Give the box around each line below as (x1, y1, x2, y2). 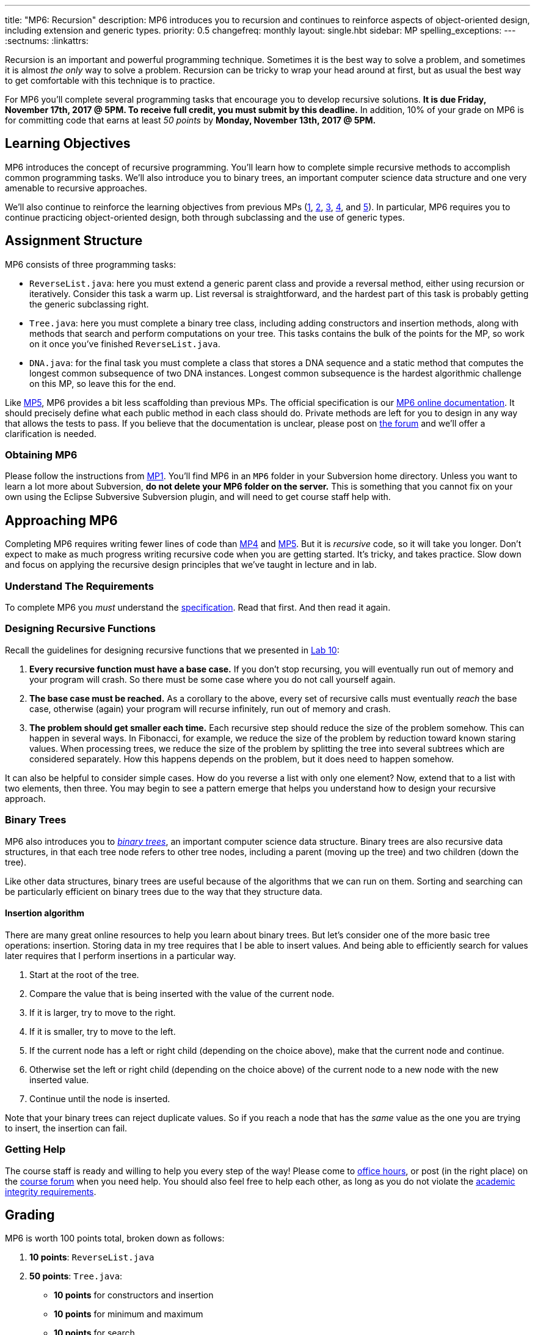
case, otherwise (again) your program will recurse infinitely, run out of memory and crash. (29, 703, 391, 714)
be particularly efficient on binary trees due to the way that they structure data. (5, 886, 322, 897)
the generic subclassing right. (29, 298, 149, 309)
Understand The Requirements (5, 579, 154, 592)
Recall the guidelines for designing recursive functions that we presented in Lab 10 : (5, 644, 340, 655)
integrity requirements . (5, 1186, 96, 1197)
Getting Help (5, 1143, 66, 1156)
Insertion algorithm (5, 908, 84, 919)
